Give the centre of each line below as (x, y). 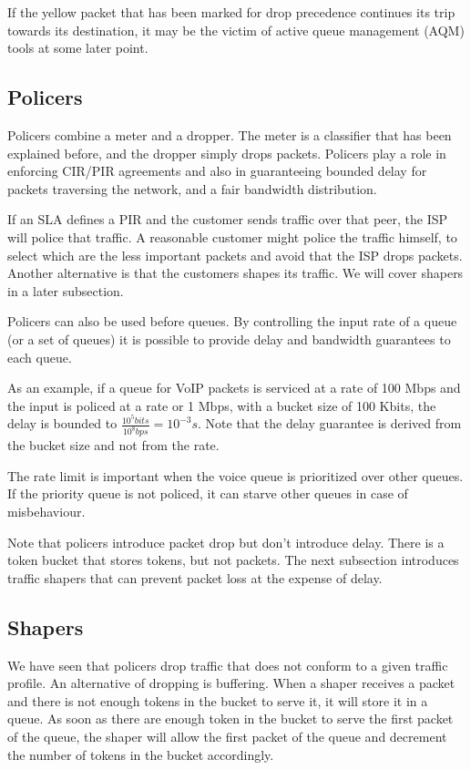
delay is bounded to (62, 423)
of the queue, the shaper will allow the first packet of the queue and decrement (227, 736)
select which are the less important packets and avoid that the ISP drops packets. (235, 255)
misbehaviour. (46, 512)
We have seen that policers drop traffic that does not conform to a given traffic (228, 665)
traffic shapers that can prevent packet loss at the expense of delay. (195, 577)
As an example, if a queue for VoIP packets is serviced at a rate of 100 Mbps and (234, 388)
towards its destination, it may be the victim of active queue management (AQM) (236, 30)
